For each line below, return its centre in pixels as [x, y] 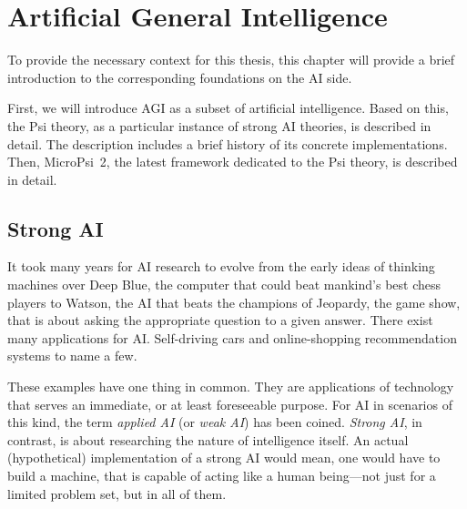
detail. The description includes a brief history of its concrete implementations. [228, 143]
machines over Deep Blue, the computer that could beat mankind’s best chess [224, 285]
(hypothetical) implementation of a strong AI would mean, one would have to [224, 458]
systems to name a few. [72, 356]
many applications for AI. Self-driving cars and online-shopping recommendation [232, 337]
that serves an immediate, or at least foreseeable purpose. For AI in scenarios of [230, 404]
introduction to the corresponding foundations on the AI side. [180, 77]
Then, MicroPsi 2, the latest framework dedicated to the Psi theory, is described [233, 162]
